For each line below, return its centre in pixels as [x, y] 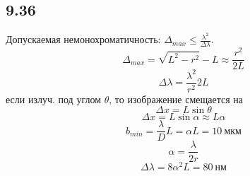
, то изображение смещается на [176, 99]
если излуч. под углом [54, 99]
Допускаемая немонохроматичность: [83, 39]
